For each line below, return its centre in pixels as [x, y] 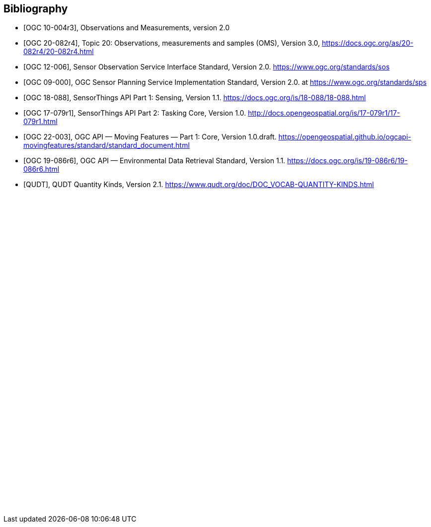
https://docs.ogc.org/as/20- [368, 43]
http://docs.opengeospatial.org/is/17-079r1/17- [324, 113]
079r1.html [40, 122]
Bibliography [36, 9]
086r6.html [41, 169]
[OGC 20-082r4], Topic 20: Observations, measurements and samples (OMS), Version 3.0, [172, 43]
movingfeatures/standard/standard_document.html [107, 145]
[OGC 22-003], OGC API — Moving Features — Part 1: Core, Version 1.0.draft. [150, 137]
